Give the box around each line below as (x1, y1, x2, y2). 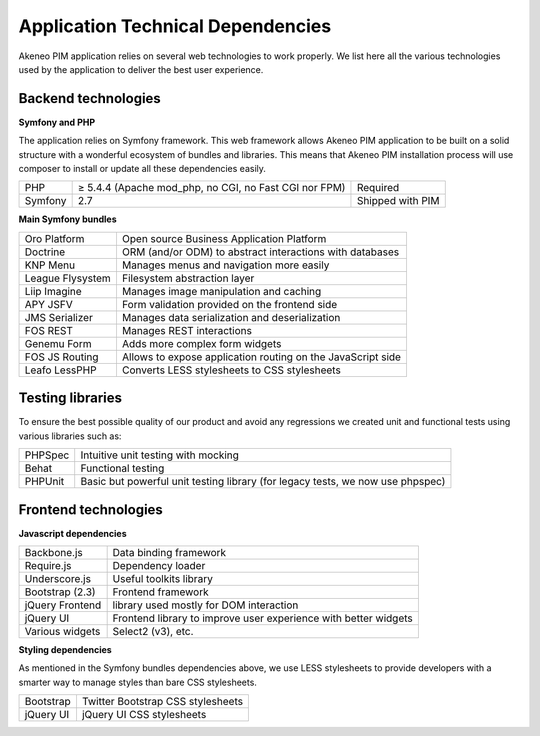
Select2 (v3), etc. (112, 625, 194, 638)
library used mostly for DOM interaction (112, 598, 299, 612)
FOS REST (24, 323, 74, 337)
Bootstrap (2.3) (24, 585, 96, 599)
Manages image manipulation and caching (121, 284, 322, 298)
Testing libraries (18, 390, 123, 407)
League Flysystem (24, 271, 112, 285)
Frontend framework (112, 585, 209, 599)
